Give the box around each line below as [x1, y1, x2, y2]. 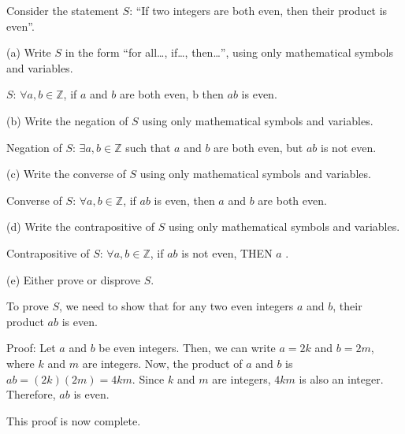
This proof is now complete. [6, 412, 141, 428]
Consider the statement [6, 2, 119, 18]
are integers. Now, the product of [82, 354, 243, 371]
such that [125, 139, 171, 155]
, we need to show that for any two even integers [58, 298, 294, 314]
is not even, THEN [181, 244, 273, 261]
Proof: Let [6, 339, 56, 356]
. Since [132, 370, 165, 387]
